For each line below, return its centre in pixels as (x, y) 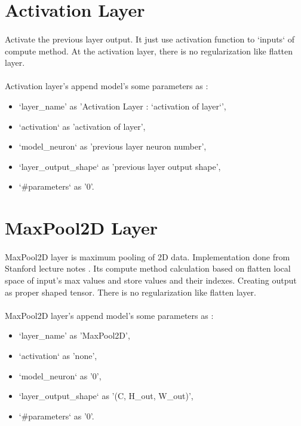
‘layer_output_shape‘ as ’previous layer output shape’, (120, 166)
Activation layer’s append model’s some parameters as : (107, 86)
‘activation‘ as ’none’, (58, 356)
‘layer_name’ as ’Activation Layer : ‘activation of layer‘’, (122, 106)
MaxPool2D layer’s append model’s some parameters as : (109, 315)
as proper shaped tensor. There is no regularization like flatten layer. (130, 292)
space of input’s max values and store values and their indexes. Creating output (151, 280)
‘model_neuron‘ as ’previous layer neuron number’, (113, 146)
